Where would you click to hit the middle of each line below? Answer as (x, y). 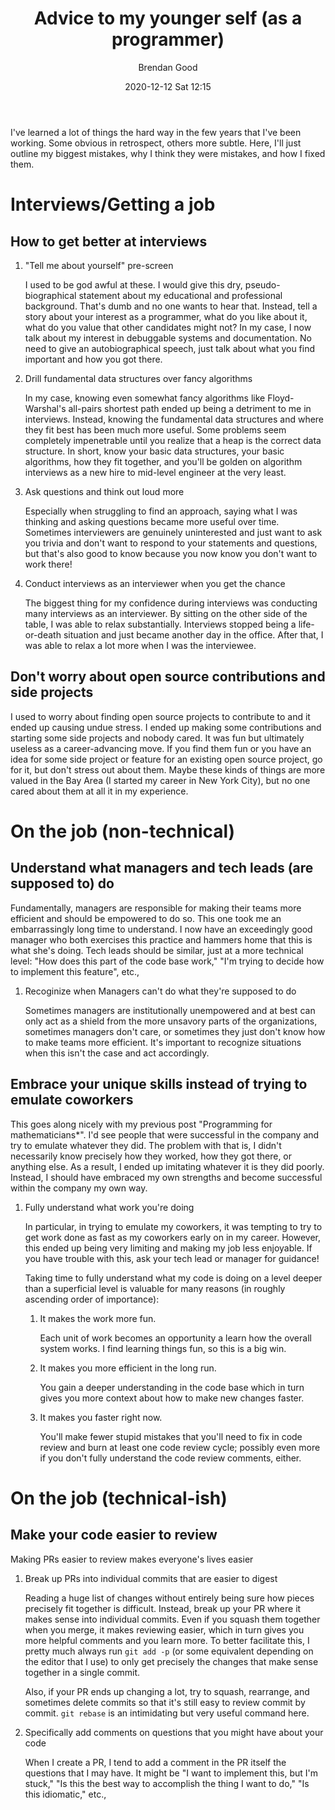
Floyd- (281, 398)
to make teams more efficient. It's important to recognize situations (163, 1042)
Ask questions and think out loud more (104, 491)
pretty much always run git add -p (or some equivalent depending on (169, 1651)
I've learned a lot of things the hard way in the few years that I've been (156, 132)
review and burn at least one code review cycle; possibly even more (180, 1447)
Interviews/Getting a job (113, 204)
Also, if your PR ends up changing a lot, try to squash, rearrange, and (167, 1691)
